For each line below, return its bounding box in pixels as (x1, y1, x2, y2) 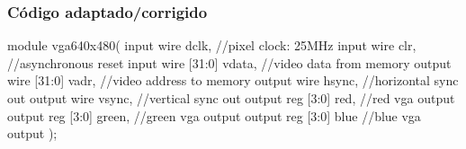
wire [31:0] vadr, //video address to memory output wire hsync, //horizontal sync (7, 71, 459, 90)
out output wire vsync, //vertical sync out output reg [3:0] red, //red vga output (7, 89, 455, 107)
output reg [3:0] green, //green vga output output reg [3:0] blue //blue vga (7, 106, 421, 125)
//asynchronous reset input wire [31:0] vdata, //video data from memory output (7, 53, 452, 72)
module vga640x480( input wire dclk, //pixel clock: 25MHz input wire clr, (7, 36, 417, 55)
